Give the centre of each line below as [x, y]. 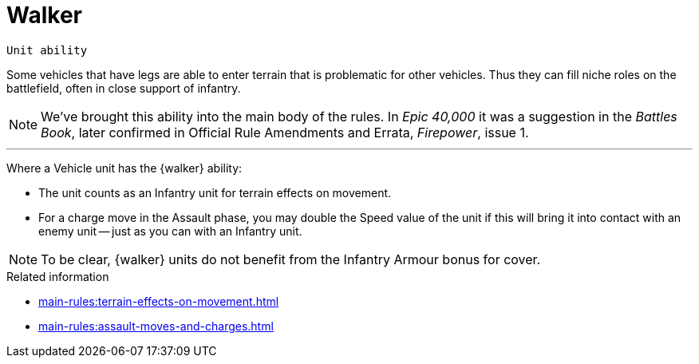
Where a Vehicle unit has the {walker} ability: [124, 168]
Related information [58, 276]
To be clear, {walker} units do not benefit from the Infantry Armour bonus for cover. [291, 259]
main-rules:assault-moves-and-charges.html [156, 326]
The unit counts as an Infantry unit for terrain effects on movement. [215, 192]
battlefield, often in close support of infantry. [124, 88]
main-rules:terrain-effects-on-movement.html [159, 301]
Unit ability [47, 50]
